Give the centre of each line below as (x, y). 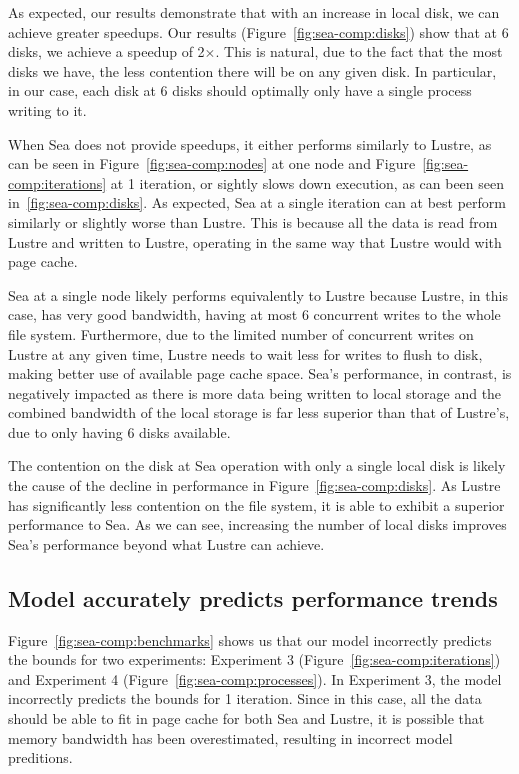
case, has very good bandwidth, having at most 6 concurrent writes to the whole (254, 314)
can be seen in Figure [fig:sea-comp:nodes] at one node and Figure (212, 163)
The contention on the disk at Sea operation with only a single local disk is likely (257, 465)
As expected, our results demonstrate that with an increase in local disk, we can (254, 12)
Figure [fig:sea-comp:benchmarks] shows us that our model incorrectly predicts (250, 639)
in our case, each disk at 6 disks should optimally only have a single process (240, 90)
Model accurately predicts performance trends (253, 597)
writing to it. (47, 109)
